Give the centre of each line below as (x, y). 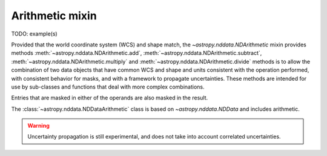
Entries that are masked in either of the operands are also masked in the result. (110, 98)
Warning (38, 126)
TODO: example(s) (34, 34)
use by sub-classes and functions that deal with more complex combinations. (108, 87)
